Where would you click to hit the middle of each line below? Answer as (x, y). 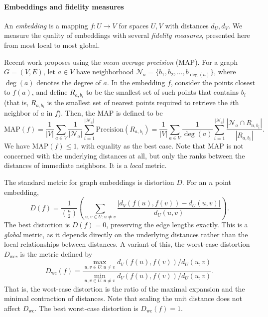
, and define (50, 92)
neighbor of (21, 113)
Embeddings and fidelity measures (64, 6)
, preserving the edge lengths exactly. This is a (177, 224)
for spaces (134, 25)
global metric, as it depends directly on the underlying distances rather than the (126, 234)
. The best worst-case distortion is (86, 308)
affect (12, 308)
